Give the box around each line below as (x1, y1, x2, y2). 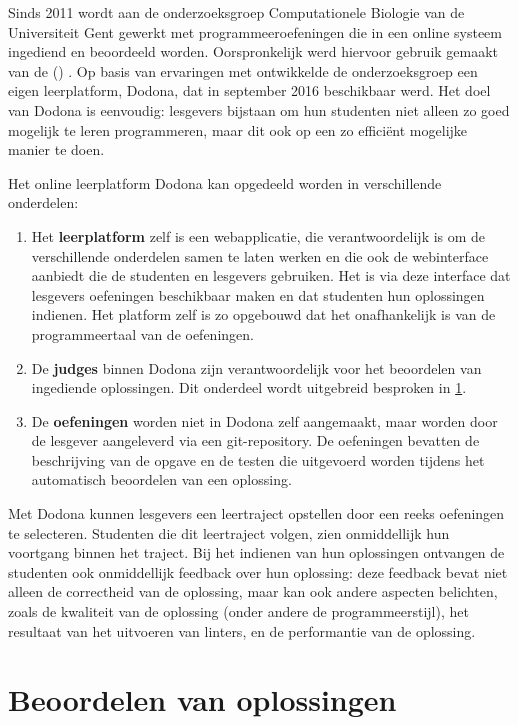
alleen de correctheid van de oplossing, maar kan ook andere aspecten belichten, (8, 581, 498, 602)
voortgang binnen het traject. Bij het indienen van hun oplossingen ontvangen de (8, 542, 505, 563)
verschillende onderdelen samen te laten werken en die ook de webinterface (31, 245, 489, 266)
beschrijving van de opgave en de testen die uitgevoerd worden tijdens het (31, 449, 485, 470)
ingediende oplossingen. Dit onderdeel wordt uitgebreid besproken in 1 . (31, 377, 467, 398)
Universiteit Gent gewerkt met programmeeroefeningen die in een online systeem (8, 21, 502, 42)
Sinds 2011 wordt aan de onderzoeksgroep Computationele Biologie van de (8, 2, 465, 22)
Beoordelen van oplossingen (8, 679, 397, 720)
